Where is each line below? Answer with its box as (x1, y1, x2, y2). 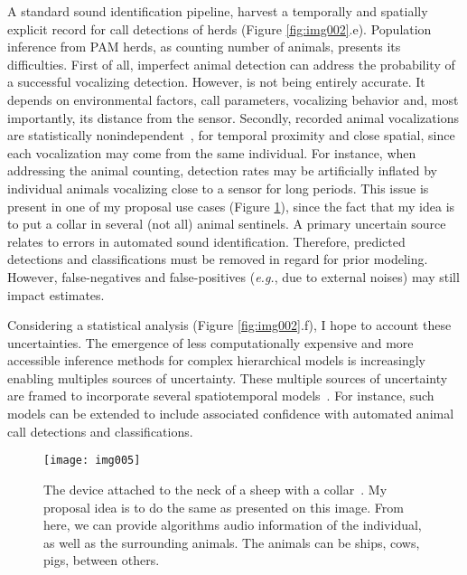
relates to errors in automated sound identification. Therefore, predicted (7, 231, 406, 250)
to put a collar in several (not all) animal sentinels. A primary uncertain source (7, 214, 446, 233)
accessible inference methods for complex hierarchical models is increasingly (7, 351, 426, 370)
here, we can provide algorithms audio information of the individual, (43, 515, 422, 534)
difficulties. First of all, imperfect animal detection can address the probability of (7, 54, 455, 73)
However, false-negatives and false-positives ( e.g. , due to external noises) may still (7, 267, 460, 286)
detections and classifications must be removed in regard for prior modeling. (7, 250, 428, 269)
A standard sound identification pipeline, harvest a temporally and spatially (7, 2, 428, 20)
